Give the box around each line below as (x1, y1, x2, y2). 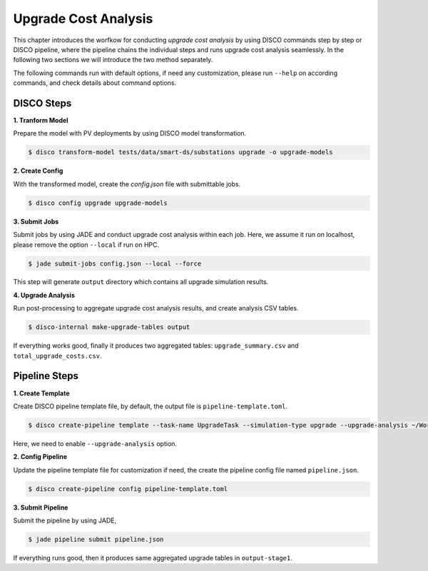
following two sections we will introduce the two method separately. (13, 56, 213, 64)
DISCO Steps (13, 97, 72, 109)
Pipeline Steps (13, 370, 78, 382)
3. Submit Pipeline (13, 503, 68, 512)
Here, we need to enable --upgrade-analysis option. (13, 439, 178, 448)
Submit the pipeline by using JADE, (13, 516, 117, 525)
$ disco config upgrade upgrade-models (28, 198, 168, 207)
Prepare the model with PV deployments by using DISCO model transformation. (13, 129, 247, 138)
